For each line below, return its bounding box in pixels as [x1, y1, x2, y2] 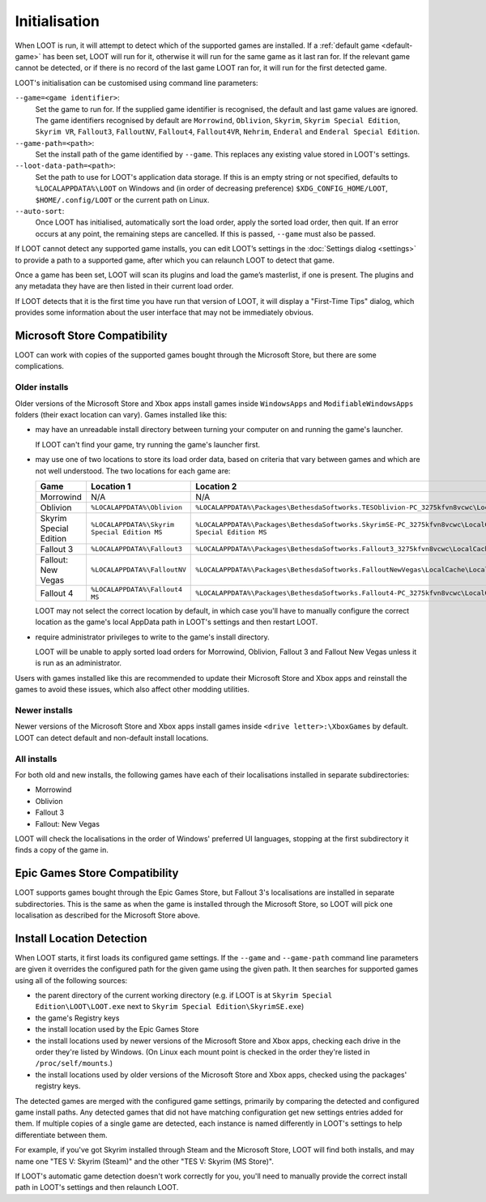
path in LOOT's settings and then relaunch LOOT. [15, 1183, 179, 1192]
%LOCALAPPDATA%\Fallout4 [90, 584, 182, 593]
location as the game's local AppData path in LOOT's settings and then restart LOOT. [35, 617, 318, 627]
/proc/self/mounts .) [35, 1059, 113, 1068]
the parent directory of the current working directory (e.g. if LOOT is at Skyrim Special [35, 990, 333, 1000]
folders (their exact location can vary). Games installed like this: [15, 409, 228, 419]
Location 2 [195, 481, 237, 492]
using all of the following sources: [15, 975, 128, 985]
